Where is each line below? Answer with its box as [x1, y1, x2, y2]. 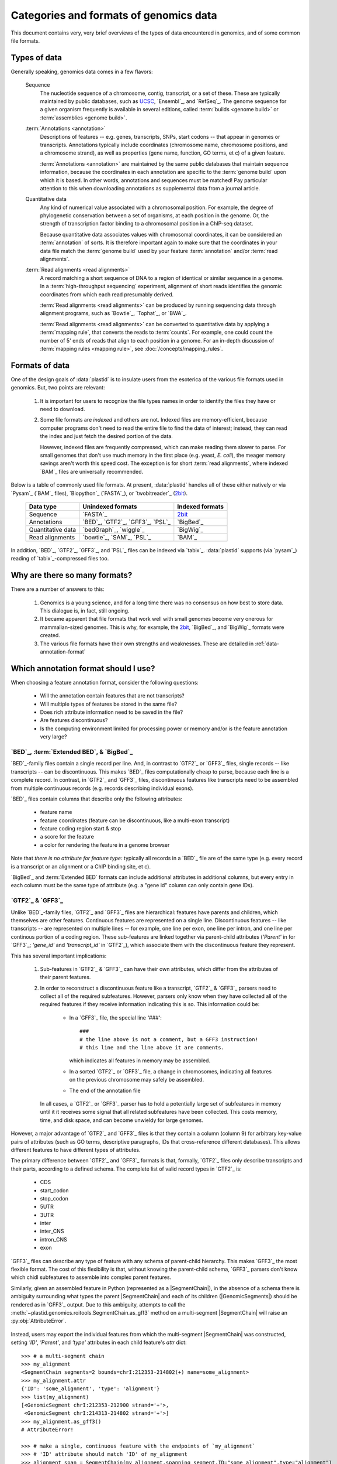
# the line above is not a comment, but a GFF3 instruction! [79, 1036, 258, 1042]
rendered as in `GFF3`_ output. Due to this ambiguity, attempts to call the [11, 1301, 186, 1308]
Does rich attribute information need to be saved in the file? [40, 709, 183, 716]
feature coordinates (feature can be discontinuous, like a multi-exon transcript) [40, 817, 230, 824]
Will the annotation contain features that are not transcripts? [40, 692, 185, 699]
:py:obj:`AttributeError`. [11, 1318, 67, 1325]
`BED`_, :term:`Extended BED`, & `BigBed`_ [11, 747, 133, 755]
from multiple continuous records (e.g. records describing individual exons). [11, 785, 194, 792]
